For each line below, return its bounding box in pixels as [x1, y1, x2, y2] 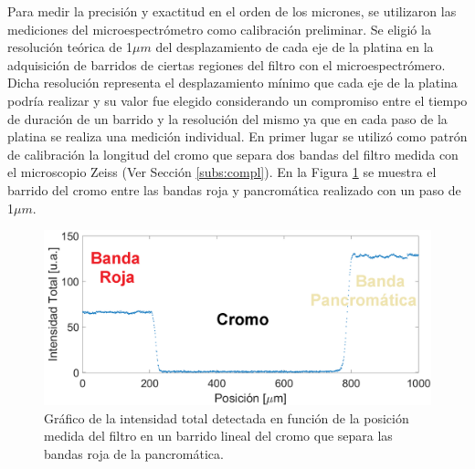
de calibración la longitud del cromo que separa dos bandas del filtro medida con [7, 144, 459, 163]
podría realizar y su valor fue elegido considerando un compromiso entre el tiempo [7, 90, 468, 109]
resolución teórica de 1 [7, 37, 133, 57]
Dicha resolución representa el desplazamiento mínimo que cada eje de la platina [7, 73, 458, 92]
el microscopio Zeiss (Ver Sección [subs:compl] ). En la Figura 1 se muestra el [7, 162, 437, 182]
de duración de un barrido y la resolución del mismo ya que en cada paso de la [7, 109, 448, 128]
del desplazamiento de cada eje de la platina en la [155, 37, 434, 57]
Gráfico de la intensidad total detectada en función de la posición [44, 408, 409, 427]
